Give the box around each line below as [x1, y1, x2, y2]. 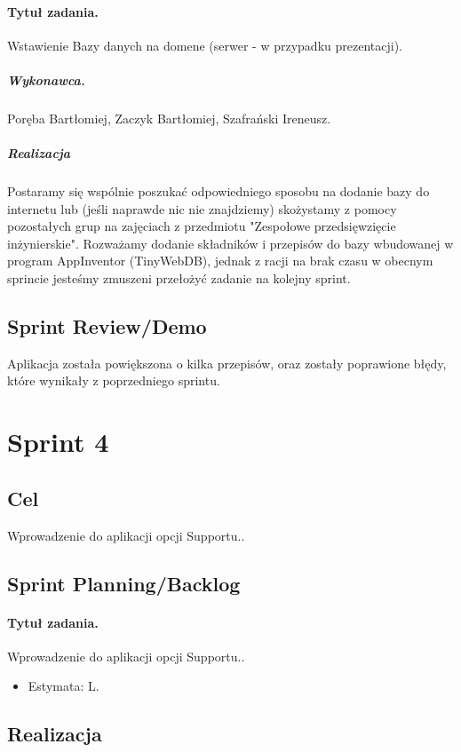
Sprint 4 [7, 423, 109, 460]
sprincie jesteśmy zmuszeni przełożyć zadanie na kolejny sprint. [7, 269, 351, 288]
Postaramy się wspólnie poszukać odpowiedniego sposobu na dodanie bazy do [7, 182, 430, 201]
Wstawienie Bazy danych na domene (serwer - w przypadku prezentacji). [7, 36, 402, 54]
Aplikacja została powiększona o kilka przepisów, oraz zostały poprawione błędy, [7, 353, 447, 372]
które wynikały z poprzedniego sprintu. [7, 371, 220, 390]
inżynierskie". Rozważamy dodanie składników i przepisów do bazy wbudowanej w [7, 234, 454, 252]
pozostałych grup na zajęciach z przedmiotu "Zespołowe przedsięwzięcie [7, 217, 396, 235]
